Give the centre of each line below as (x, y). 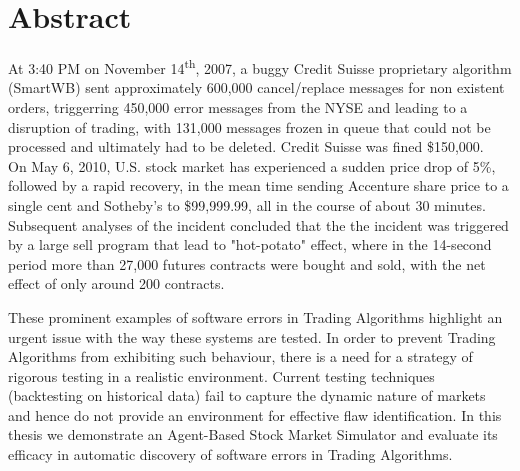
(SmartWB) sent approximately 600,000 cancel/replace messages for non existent (256, 87)
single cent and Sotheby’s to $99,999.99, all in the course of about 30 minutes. (247, 204)
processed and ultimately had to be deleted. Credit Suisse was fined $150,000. (246, 146)
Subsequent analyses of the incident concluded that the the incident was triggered (258, 224)
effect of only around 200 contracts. (116, 283)
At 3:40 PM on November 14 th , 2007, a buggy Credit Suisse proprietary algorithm (260, 66)
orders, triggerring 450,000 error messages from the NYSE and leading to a (238, 106)
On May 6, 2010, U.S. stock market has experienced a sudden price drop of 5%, (252, 165)
